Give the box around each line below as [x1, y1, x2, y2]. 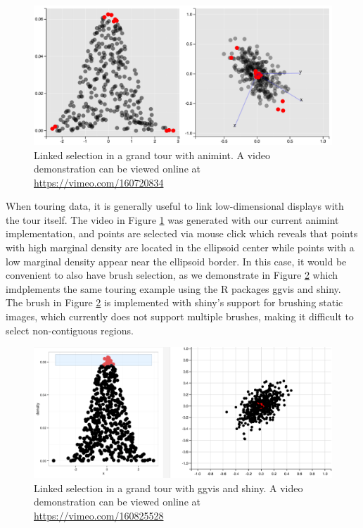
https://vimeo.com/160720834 [34, 175, 164, 189]
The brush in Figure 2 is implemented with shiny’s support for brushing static [6, 295, 343, 310]
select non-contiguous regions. [6, 322, 134, 337]
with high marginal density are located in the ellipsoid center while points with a [6, 240, 355, 255]
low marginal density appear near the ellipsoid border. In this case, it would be [6, 253, 347, 268]
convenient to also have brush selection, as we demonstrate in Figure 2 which [6, 268, 338, 282]
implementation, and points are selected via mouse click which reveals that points [6, 226, 358, 241]
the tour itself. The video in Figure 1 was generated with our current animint [6, 212, 339, 227]
